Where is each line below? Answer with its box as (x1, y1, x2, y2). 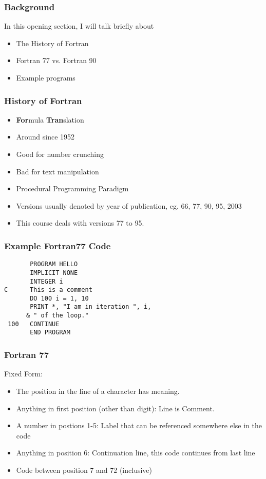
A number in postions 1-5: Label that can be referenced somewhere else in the (16, 420, 262, 431)
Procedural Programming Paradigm (16, 183, 129, 194)
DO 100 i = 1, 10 (30, 294, 89, 302)
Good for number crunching (16, 149, 104, 159)
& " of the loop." (26, 312, 89, 320)
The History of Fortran (16, 37, 89, 48)
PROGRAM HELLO (30, 261, 78, 268)
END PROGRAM (30, 329, 70, 336)
